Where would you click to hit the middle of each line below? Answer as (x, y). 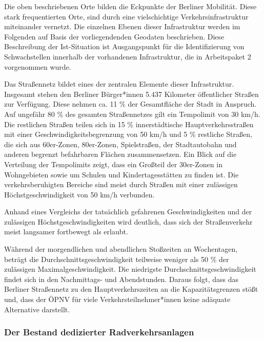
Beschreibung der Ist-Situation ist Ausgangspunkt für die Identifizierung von (124, 46)
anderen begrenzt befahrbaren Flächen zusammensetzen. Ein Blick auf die (120, 154)
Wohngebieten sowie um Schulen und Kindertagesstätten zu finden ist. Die (121, 174)
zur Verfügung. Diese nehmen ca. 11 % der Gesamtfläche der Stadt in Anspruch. (130, 104)
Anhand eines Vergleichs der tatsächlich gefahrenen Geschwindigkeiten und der (128, 212)
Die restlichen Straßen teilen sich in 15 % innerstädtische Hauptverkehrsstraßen (129, 124)
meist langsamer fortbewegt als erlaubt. (66, 232)
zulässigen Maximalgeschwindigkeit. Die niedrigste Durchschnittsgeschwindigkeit (130, 269)
